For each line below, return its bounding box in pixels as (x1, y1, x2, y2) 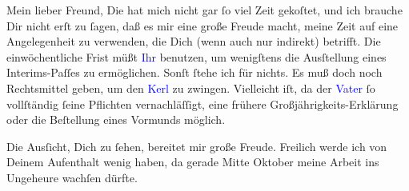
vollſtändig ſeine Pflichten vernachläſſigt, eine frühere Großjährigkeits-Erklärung (6, 95, 399, 112)
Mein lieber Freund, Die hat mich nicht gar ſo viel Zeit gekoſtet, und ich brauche (6, 2, 403, 18)
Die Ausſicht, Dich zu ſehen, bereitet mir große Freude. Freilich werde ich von (6, 137, 387, 154)
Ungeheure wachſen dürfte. (6, 169, 138, 185)
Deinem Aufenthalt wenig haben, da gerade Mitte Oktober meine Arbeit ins (6, 153, 379, 170)
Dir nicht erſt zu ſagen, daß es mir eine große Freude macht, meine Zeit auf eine (6, 17, 399, 34)
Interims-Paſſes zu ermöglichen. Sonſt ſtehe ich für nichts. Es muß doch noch (6, 64, 383, 81)
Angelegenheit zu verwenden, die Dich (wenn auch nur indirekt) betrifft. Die (6, 33, 381, 50)
